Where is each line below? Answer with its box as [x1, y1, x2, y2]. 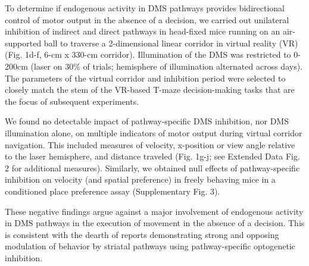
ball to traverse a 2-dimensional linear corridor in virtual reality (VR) [43, 36, 298, 49]
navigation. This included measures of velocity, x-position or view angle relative [5, 138, 295, 151]
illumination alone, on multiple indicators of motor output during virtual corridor [5, 126, 302, 139]
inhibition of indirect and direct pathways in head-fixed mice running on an [5, 25, 280, 37]
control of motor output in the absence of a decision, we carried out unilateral [5, 13, 289, 26]
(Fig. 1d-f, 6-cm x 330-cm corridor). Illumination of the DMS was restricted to [5, 48, 291, 61]
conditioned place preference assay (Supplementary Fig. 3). [5, 184, 220, 197]
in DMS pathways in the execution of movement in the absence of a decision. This [5, 217, 305, 229]
